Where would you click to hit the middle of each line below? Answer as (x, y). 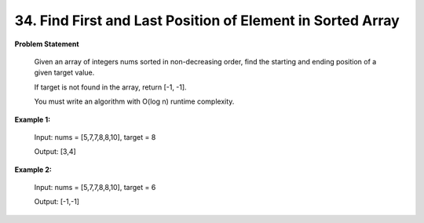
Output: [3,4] (55, 152)
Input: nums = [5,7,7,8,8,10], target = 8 (95, 137)
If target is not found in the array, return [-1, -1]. (111, 87)
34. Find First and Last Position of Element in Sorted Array (207, 20)
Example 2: (33, 170)
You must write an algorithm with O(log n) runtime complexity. (134, 101)
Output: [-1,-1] (57, 202)
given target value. (64, 73)
